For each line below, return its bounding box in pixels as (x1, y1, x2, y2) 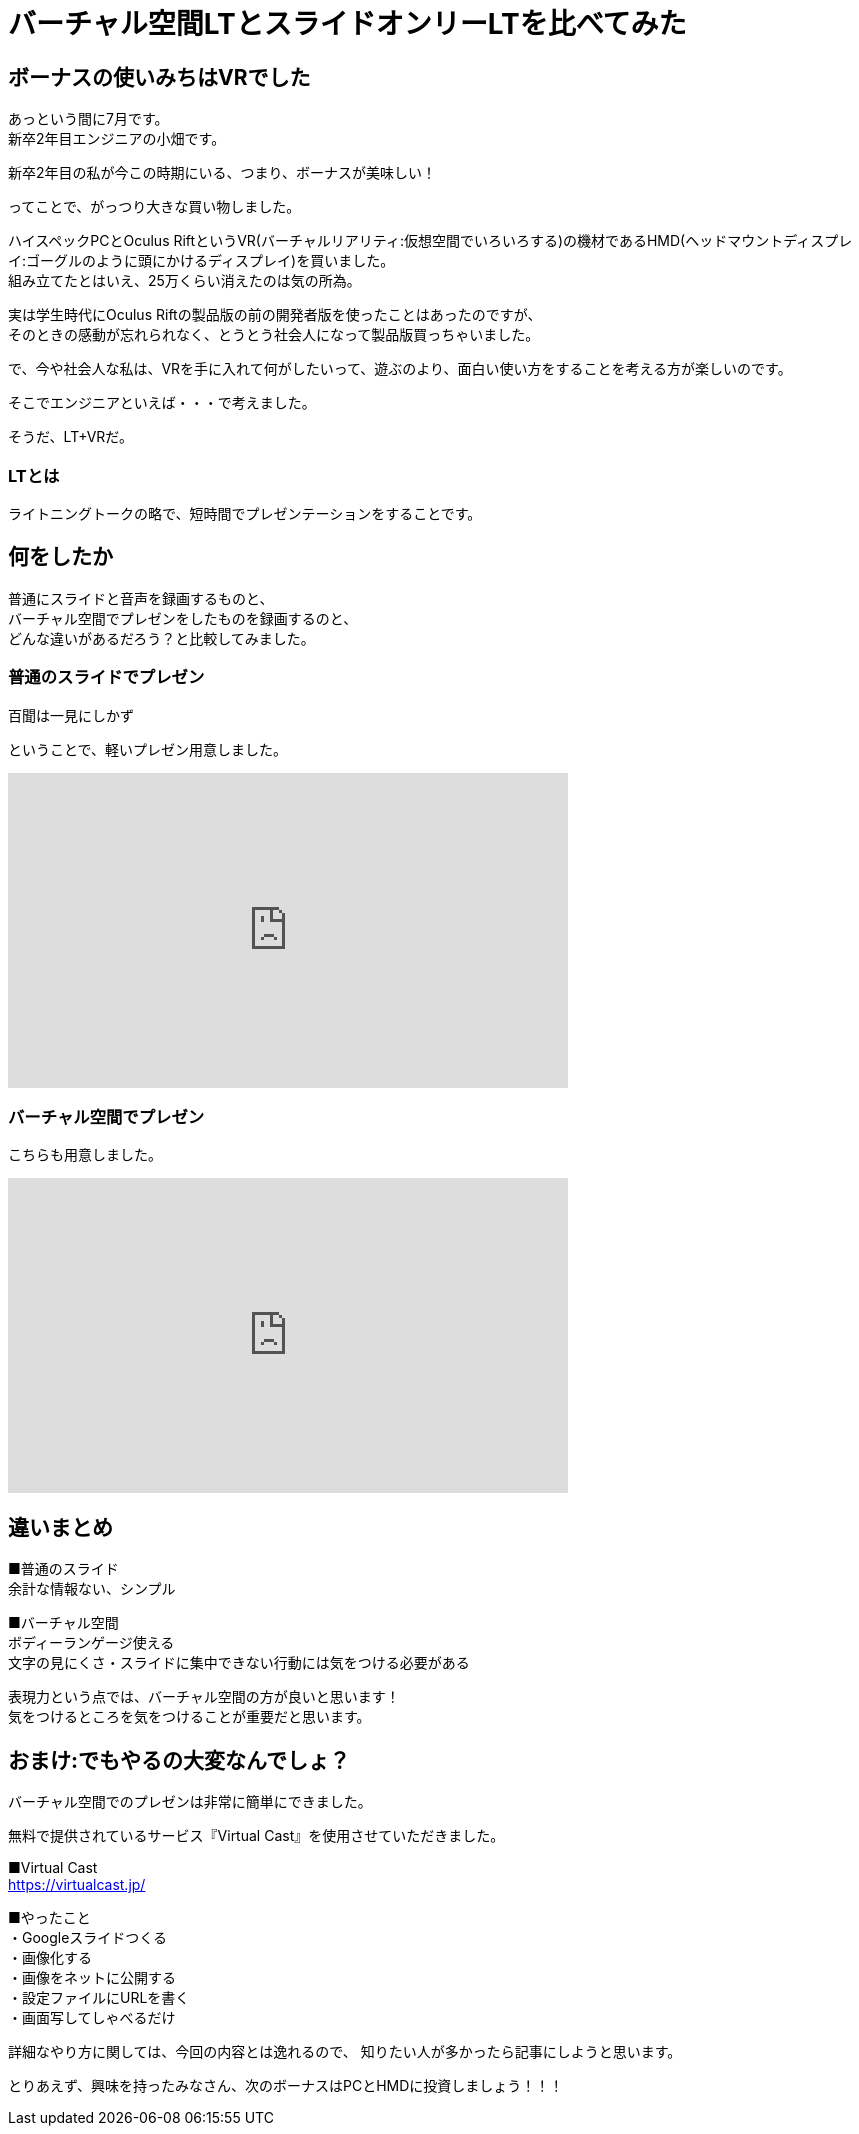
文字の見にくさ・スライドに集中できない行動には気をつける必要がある (8, 1654, 470, 1672)
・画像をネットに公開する (8, 1968, 176, 1986)
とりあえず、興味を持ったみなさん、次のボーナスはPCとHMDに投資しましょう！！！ (8, 2076, 564, 2094)
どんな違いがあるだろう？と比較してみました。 (8, 629, 315, 647)
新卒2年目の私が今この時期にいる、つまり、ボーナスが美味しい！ (8, 164, 436, 182)
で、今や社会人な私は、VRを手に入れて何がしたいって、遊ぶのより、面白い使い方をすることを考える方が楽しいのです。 (8, 360, 792, 378)
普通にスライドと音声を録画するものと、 (8, 589, 274, 607)
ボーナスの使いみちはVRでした (8, 64, 311, 90)
